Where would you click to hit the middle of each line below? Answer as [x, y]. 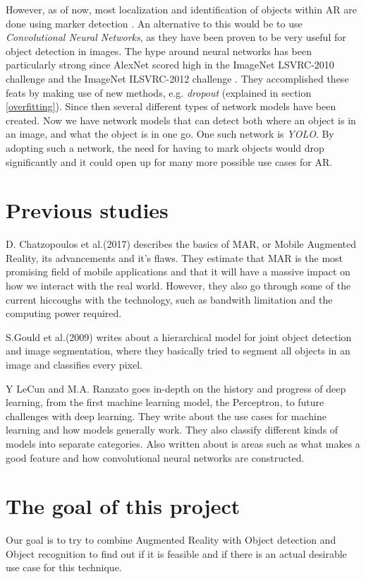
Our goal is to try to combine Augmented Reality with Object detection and [171, 540]
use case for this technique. [64, 567]
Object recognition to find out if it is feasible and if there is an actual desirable [176, 553]
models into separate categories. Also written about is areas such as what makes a [183, 443]
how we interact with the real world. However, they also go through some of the [178, 286]
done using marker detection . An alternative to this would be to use [154, 23]
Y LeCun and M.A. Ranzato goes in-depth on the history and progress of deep [176, 388]
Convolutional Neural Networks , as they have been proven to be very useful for [176, 37]
